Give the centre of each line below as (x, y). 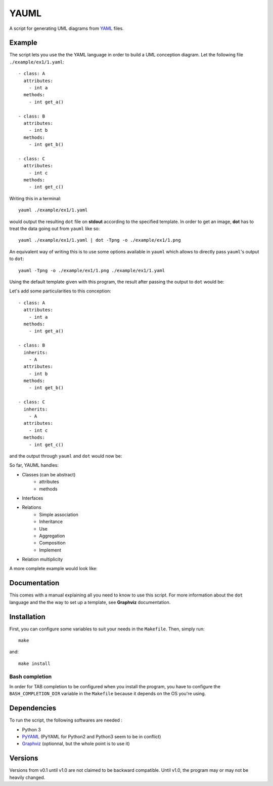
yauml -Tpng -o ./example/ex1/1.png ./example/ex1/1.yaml (92, 270)
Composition (52, 543)
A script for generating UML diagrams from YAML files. (66, 28)
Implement (50, 550)
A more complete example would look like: (54, 569)
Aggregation (52, 536)
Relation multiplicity (42, 559)
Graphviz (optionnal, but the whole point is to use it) (76, 744)
